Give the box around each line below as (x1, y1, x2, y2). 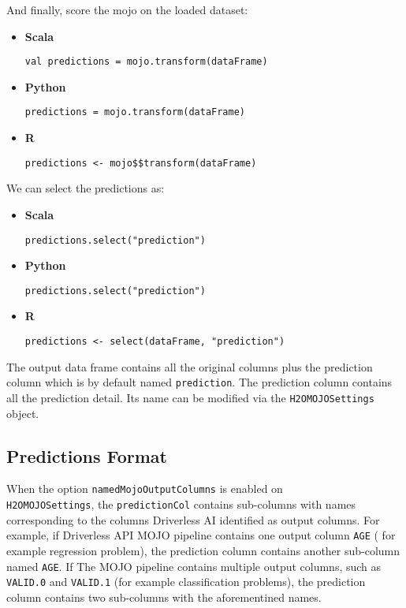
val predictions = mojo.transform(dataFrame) (24, 56, 268, 68)
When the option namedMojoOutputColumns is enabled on (6, 480, 283, 497)
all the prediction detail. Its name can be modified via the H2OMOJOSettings (6, 389, 374, 405)
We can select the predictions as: (6, 180, 165, 196)
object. (6, 405, 39, 421)
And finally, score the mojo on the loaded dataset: (6, 2, 248, 17)
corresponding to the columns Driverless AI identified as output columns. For (6, 511, 380, 528)
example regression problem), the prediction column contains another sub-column (6, 542, 400, 558)
